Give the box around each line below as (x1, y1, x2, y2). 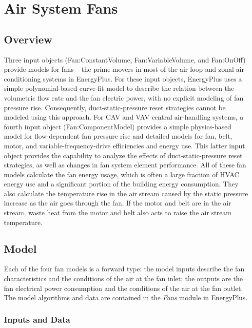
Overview (4, 31, 53, 46)
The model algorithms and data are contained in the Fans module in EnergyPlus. (4, 292, 248, 303)
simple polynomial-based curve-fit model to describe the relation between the (4, 83, 234, 93)
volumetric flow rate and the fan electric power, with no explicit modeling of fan (4, 92, 244, 102)
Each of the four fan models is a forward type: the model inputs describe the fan (4, 264, 245, 274)
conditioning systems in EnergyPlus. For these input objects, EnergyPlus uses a (4, 73, 242, 83)
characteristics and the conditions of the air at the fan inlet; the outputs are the (4, 273, 243, 284)
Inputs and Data (4, 313, 70, 325)
